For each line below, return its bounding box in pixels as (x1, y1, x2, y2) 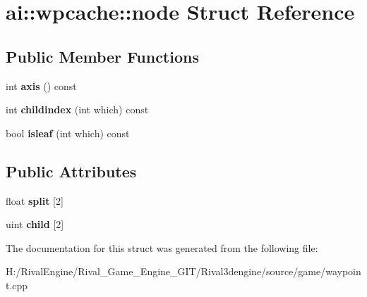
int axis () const (6, 78, 77, 93)
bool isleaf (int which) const (6, 125, 130, 140)
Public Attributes (6, 160, 137, 182)
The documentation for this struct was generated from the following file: (6, 240, 318, 255)
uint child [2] (6, 217, 64, 232)
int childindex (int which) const (6, 102, 149, 117)
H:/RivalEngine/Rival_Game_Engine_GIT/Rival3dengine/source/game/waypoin (6, 264, 361, 279)
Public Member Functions (6, 45, 199, 67)
